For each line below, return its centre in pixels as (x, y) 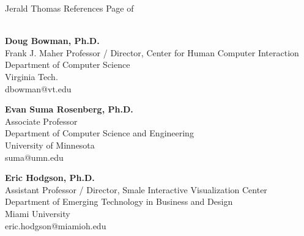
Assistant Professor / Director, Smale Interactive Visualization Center (136, 189)
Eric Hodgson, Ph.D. (50, 178)
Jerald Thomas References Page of (69, 8)
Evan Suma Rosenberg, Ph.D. (69, 109)
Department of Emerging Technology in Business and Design (119, 201)
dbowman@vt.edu (38, 88)
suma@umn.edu (34, 157)
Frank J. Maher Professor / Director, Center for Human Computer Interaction (152, 52)
